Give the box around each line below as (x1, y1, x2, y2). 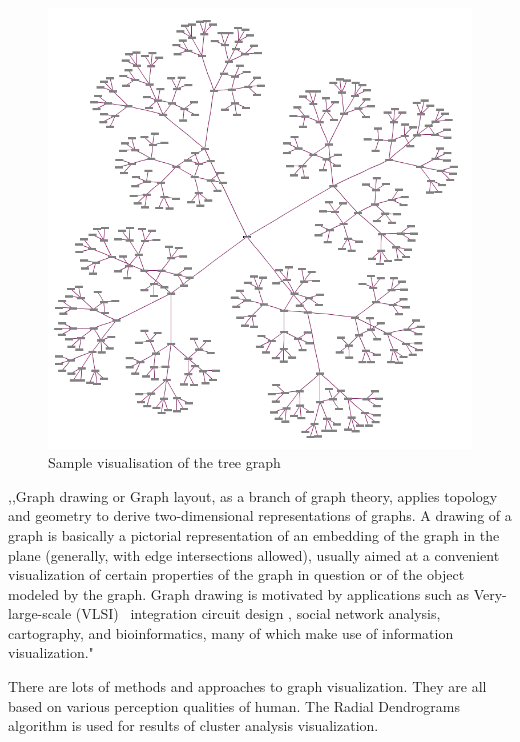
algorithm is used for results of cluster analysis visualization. (8, 715, 379, 736)
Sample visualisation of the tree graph (48, 452, 281, 473)
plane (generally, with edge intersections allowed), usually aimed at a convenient (8, 544, 500, 565)
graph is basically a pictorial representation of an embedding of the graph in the (8, 524, 500, 545)
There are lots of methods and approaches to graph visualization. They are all (8, 676, 487, 697)
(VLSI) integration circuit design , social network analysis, (75, 603, 441, 624)
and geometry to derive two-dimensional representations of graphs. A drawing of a (8, 505, 512, 526)
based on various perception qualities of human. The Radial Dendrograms (8, 695, 460, 716)
